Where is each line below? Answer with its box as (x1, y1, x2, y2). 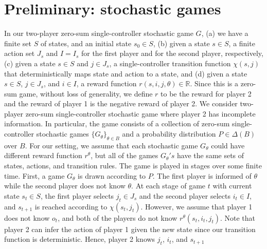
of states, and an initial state (40, 37, 132, 48)
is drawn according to (78, 170, 146, 181)
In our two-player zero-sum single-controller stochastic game (4, 28, 193, 39)
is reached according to (34, 201, 108, 212)
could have (211, 140, 245, 150)
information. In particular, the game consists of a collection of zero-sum (4, 118, 230, 129)
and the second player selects (139, 190, 231, 201)
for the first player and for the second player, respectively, (81, 48, 263, 59)
